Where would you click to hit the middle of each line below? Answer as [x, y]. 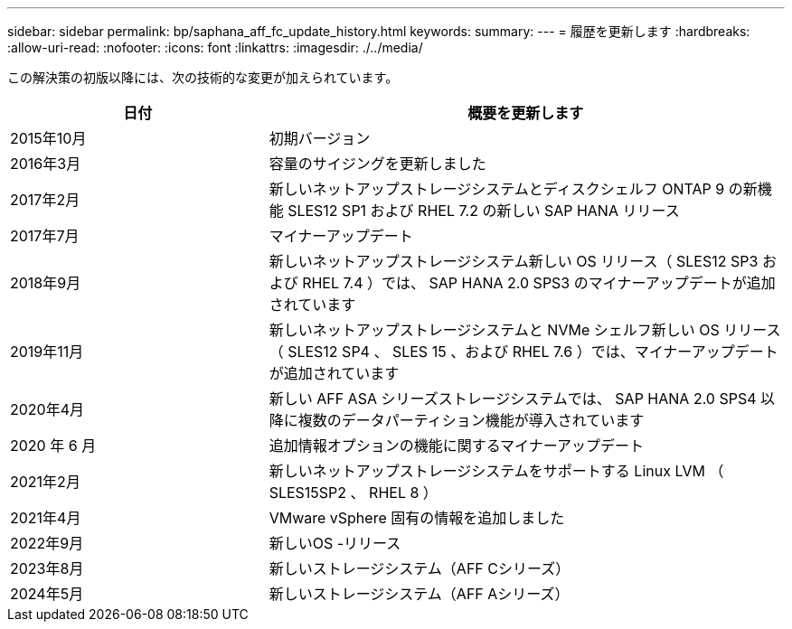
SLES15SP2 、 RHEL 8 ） [353, 493]
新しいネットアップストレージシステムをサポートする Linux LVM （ [496, 471]
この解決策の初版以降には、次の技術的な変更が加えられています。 [203, 77]
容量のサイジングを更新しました [377, 164]
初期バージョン [320, 138]
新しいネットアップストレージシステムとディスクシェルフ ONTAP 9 [497, 189]
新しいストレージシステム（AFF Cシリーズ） [420, 568]
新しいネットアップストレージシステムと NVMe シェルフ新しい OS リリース [525, 330]
